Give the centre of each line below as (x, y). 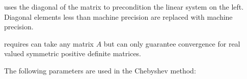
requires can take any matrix (49, 43)
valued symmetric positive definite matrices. (73, 53)
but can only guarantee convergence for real (172, 43)
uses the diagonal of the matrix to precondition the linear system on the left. (124, 7)
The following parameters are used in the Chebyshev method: (100, 70)
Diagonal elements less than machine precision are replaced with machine (118, 16)
